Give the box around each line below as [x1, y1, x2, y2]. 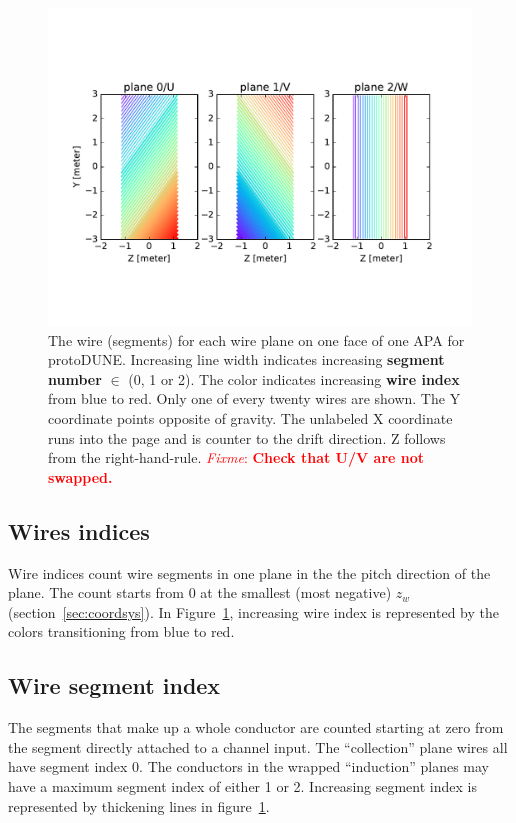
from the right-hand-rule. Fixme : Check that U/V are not [48, 447, 425, 468]
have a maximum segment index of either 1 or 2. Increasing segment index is [8, 775, 477, 796]
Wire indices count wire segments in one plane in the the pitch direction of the [8, 562, 491, 583]
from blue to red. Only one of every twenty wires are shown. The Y [48, 388, 461, 409]
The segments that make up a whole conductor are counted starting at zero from [8, 717, 504, 738]
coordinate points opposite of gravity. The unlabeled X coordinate [48, 407, 453, 428]
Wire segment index [8, 670, 221, 701]
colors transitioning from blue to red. [8, 621, 235, 642]
